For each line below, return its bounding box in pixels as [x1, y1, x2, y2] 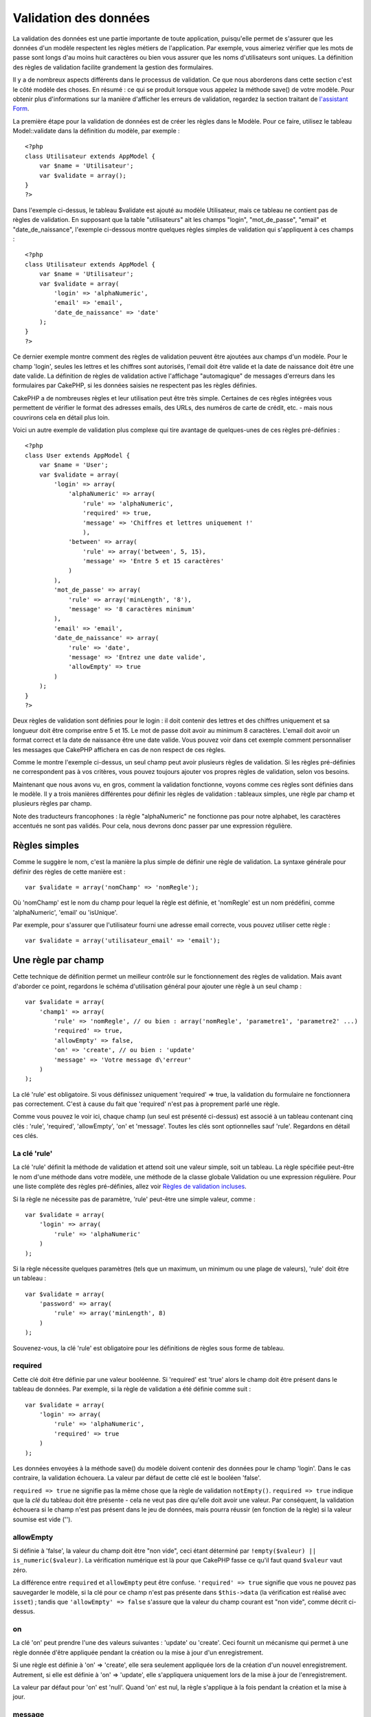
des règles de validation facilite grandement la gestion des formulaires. [12, 62, 214, 71]
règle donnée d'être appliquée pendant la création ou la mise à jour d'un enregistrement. [12, 1648, 264, 1657]
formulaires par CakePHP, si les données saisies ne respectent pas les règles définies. [12, 381, 258, 389]
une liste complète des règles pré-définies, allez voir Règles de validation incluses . [12, 1182, 247, 1191]
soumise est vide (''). [12, 1515, 72, 1523]
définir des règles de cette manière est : [12, 867, 126, 876]
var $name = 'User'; [38, 461, 109, 469]
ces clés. [12, 1132, 38, 1140]
